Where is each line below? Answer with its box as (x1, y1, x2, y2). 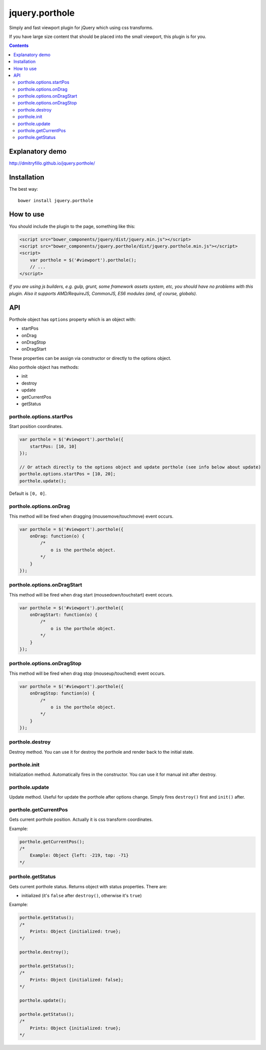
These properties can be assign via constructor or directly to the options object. (9, 355, 172, 361)
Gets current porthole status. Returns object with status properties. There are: (9, 883, 167, 889)
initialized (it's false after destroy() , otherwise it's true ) (21, 892, 142, 898)
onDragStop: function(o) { (30, 691, 96, 696)
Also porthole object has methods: (9, 364, 79, 370)
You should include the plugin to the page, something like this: (9, 223, 135, 229)
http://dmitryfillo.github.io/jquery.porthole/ (9, 160, 96, 166)
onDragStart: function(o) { (30, 612, 98, 618)
